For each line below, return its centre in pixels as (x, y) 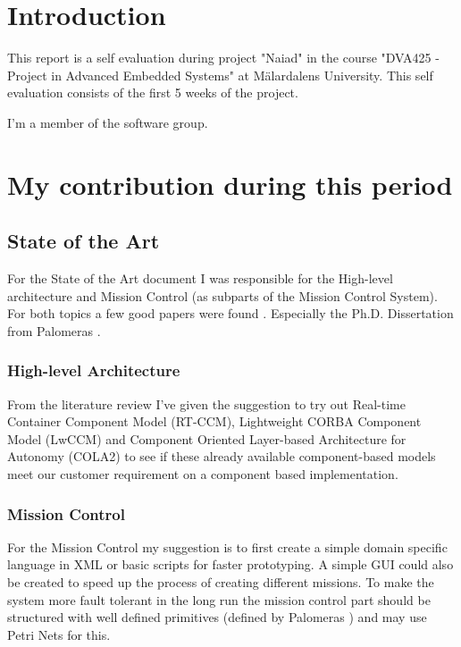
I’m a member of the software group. (108, 122)
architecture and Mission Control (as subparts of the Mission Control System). (222, 295)
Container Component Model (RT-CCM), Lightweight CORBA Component (214, 421)
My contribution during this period (230, 184)
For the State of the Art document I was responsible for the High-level (200, 278)
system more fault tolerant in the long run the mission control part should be (219, 599)
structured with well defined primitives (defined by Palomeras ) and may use (217, 617)
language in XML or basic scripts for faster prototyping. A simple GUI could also (230, 564)
